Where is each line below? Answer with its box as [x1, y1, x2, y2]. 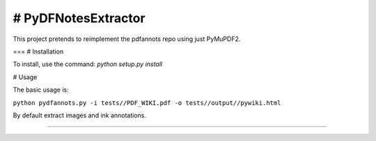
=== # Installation [13, 47, 64, 56]
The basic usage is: [13, 85, 69, 94]
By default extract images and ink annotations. [13, 111, 146, 119]
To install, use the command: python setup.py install [13, 60, 163, 69]
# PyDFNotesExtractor [13, 10, 146, 26]
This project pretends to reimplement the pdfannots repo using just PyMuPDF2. [13, 35, 241, 43]
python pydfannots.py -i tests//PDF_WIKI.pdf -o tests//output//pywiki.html [13, 99, 281, 107]
